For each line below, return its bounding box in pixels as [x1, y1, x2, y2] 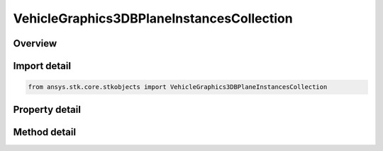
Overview [13, 37, 57, 49]
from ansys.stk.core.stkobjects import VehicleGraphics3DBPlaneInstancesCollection [28, 83, 328, 91]
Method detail [13, 126, 77, 138]
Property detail [13, 103, 82, 116]
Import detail [13, 60, 71, 72]
